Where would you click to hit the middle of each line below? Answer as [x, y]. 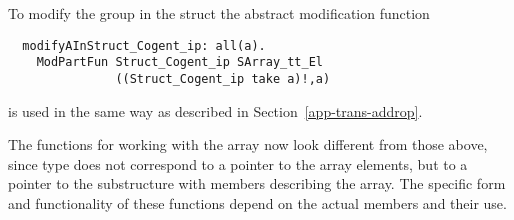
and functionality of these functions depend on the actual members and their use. [257, 202]
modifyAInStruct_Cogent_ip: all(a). [144, 45]
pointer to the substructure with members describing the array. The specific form [257, 183]
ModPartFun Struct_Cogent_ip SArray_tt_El [179, 62]
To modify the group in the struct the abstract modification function [219, 13]
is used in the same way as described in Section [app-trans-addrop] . [215, 110]
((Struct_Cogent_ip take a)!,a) [223, 78]
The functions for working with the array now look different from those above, [248, 144]
